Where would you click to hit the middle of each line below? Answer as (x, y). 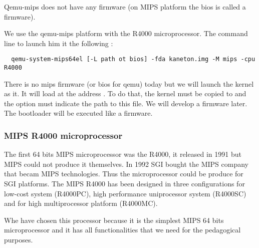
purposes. (19, 240)
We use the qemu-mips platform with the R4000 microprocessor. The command (126, 33)
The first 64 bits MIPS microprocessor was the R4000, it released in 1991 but (123, 154)
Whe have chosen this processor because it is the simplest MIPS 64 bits (114, 220)
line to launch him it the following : (59, 43)
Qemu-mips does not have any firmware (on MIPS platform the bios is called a (125, 7)
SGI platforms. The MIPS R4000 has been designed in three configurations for (124, 184)
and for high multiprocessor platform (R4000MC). (81, 203)
